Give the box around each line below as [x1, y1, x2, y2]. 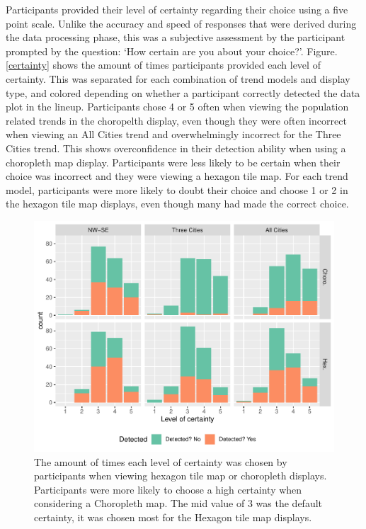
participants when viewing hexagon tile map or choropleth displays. [34, 468, 327, 483]
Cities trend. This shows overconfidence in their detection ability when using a [6, 140, 346, 155]
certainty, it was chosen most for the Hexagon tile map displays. [34, 510, 312, 525]
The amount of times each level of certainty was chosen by [34, 454, 287, 469]
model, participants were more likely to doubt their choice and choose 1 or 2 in [6, 182, 348, 197]
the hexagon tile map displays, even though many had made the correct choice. [6, 196, 349, 211]
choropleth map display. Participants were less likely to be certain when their [6, 154, 341, 169]
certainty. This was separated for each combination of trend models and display [6, 71, 350, 86]
